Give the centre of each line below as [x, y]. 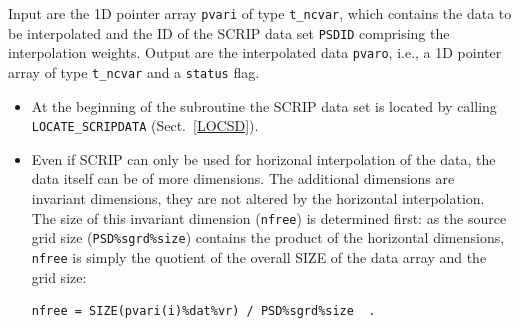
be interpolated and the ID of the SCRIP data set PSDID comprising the [229, 32]
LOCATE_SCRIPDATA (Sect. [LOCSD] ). [145, 125]
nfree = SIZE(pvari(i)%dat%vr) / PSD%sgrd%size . [203, 311]
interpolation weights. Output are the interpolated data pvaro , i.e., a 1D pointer [255, 52]
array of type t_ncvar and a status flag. [134, 71]
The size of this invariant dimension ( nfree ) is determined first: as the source [269, 217]
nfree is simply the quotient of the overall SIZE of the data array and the [259, 256]
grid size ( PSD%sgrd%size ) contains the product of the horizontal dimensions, [268, 237]
